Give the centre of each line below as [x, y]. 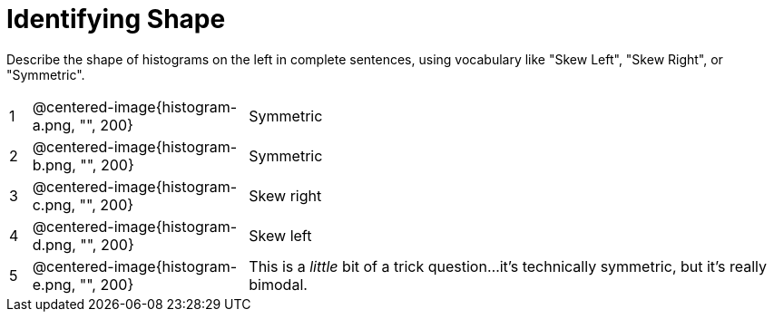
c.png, [54, 204]
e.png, [54, 284]
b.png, [54, 164]
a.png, [54, 125]
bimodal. [278, 284]
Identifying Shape [116, 19]
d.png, [54, 244]
